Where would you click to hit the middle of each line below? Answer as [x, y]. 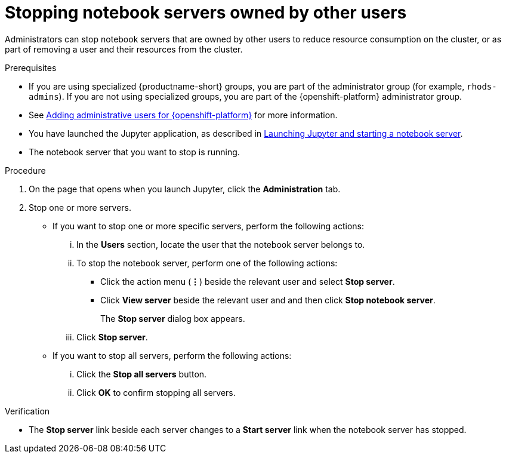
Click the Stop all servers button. [142, 374]
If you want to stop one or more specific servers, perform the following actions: [209, 226]
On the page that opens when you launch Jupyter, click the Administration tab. [185, 189]
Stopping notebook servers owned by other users [206, 13]
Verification [27, 411]
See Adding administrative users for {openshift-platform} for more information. [183, 115]
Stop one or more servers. [80, 207]
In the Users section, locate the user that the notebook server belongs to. [221, 244]
